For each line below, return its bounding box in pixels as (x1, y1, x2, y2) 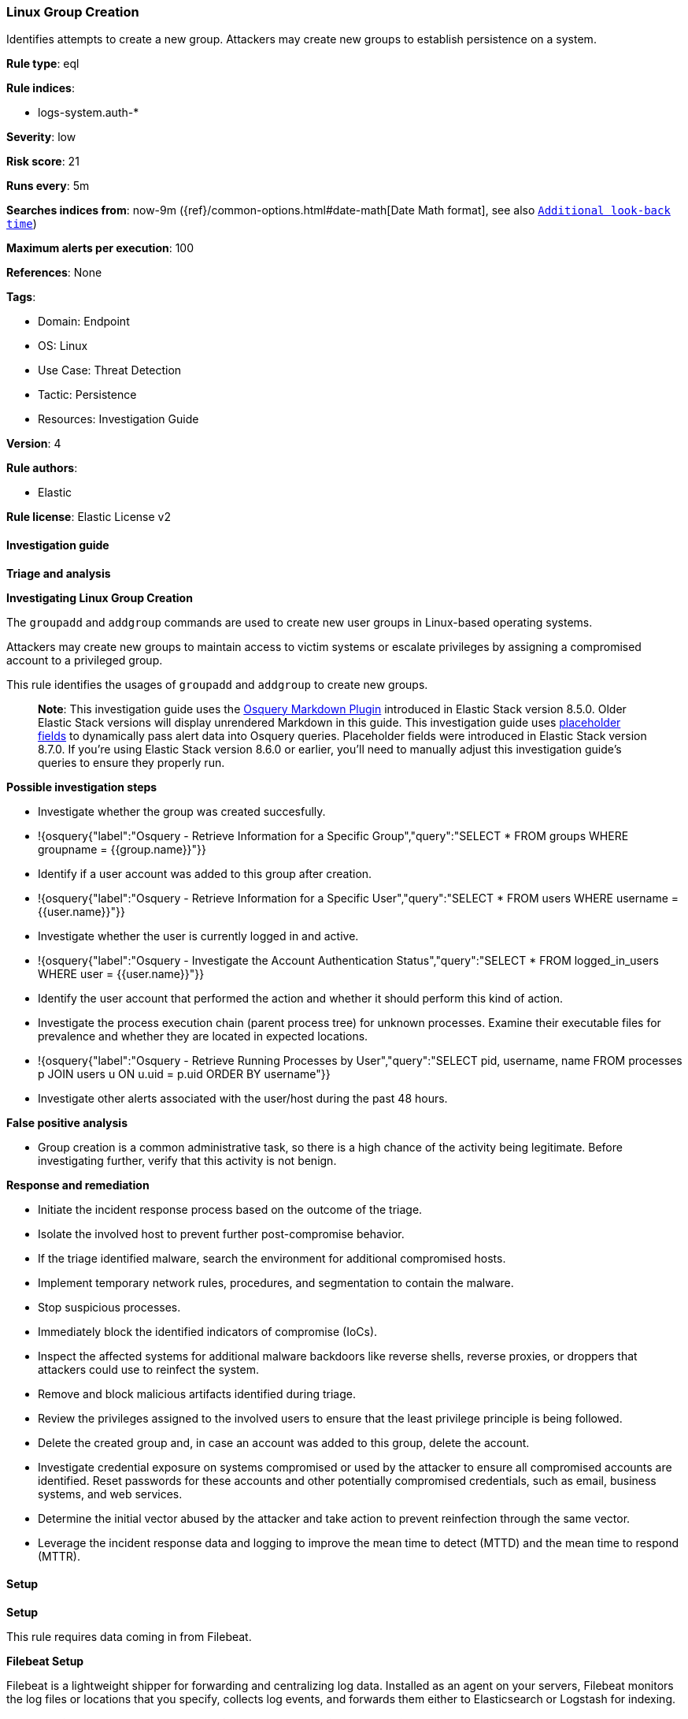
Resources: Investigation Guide (38, 412, 199, 426)
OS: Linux (38, 339, 88, 353)
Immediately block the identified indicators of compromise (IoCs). (38, 1324, 378, 1338)
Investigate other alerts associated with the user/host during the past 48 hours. (38, 1091, 448, 1105)
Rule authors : (6, 461, 78, 475)
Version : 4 (6, 437, 61, 451)
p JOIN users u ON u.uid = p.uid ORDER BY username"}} (38, 1066, 331, 1081)
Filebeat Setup (6, 1654, 84, 1668)
